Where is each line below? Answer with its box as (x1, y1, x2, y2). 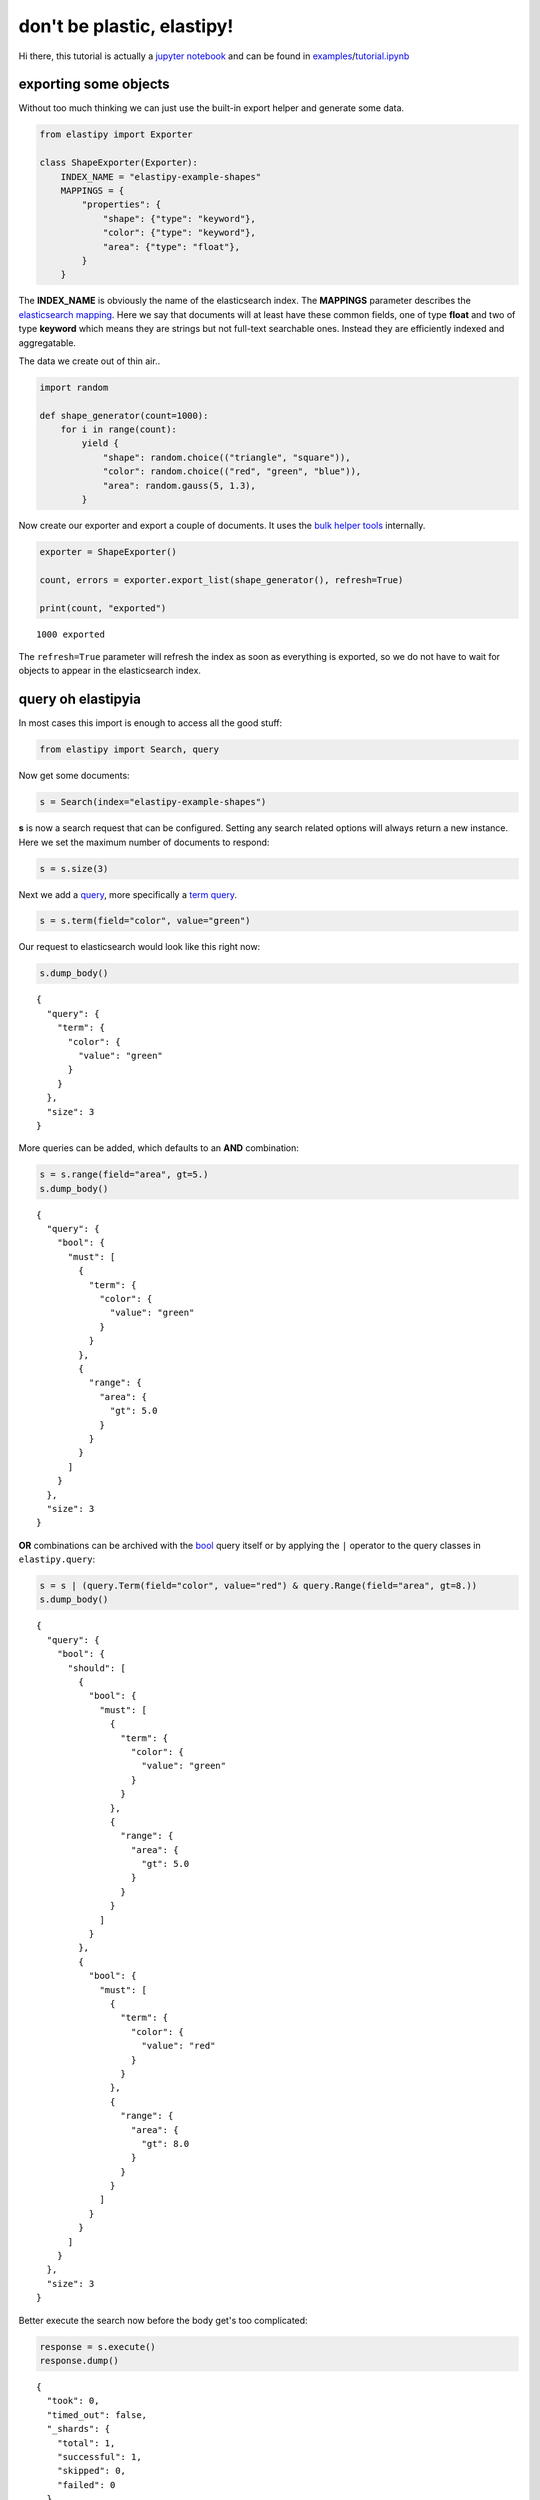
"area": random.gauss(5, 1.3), (102, 480, 257, 491)
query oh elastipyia (18, 691, 142, 708)
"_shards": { (46, 2423, 111, 2435)
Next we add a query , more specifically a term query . (18, 888, 238, 900)
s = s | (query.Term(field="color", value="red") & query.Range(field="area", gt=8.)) (39, 1580, 478, 1592)
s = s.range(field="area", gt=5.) (39, 1169, 209, 1180)
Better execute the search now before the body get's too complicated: (18, 2314, 309, 2326)
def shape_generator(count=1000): (39, 410, 209, 421)
